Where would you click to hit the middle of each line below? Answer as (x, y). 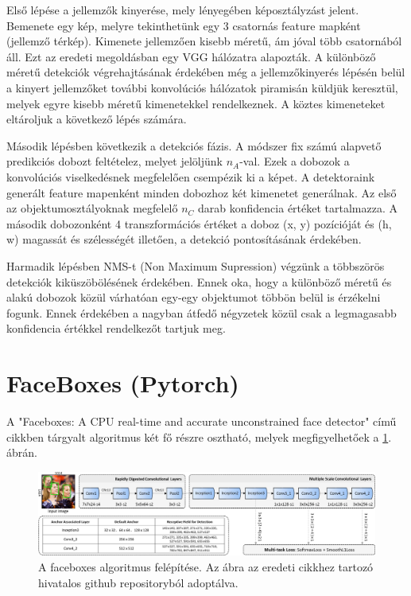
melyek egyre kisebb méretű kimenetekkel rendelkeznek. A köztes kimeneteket (196, 103)
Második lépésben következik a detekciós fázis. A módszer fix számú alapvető (194, 145)
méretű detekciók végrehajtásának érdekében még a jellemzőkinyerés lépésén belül (206, 72)
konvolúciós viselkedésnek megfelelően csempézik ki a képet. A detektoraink (191, 176)
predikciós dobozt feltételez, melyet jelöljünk (114, 161)
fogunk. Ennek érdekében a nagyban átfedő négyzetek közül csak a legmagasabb (202, 312)
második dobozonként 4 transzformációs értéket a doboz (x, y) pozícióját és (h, (199, 223)
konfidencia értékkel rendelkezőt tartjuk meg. (116, 328)
